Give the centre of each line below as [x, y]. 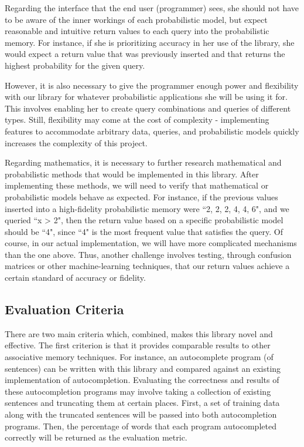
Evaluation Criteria [64, 309]
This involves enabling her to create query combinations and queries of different [148, 108]
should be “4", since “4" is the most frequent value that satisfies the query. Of [144, 231]
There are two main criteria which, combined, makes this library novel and [139, 333]
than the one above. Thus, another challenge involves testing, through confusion [148, 254]
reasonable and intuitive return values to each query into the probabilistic [137, 31]
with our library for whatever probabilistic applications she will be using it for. [146, 97]
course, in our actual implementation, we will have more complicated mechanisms [151, 243]
